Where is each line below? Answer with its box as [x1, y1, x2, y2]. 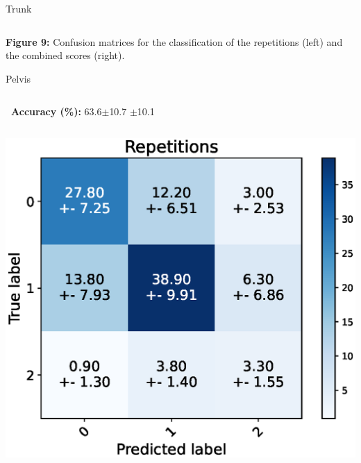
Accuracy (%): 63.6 [11, 104, 102, 119]
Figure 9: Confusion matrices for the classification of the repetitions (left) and [6, 34, 343, 49]
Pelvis [6, 71, 31, 85]
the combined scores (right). [6, 48, 125, 62]
